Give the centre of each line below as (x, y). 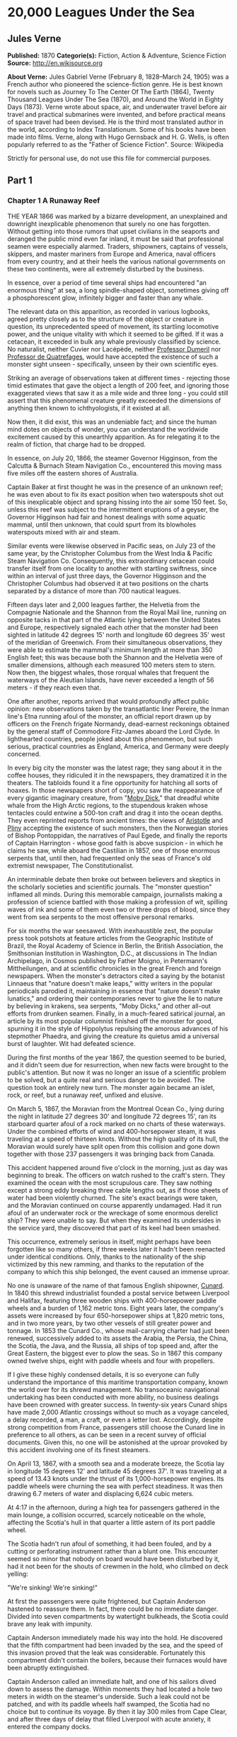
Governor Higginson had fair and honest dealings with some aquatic (107, 517)
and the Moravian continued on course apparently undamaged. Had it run (115, 1205)
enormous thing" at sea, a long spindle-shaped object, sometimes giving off (118, 290)
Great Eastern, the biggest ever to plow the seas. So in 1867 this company (115, 1353)
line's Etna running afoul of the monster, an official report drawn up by (110, 716)
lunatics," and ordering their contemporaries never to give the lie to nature (115, 998)
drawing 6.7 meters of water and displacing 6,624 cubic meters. (101, 1493)
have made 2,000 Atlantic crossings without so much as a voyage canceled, (118, 1412)
